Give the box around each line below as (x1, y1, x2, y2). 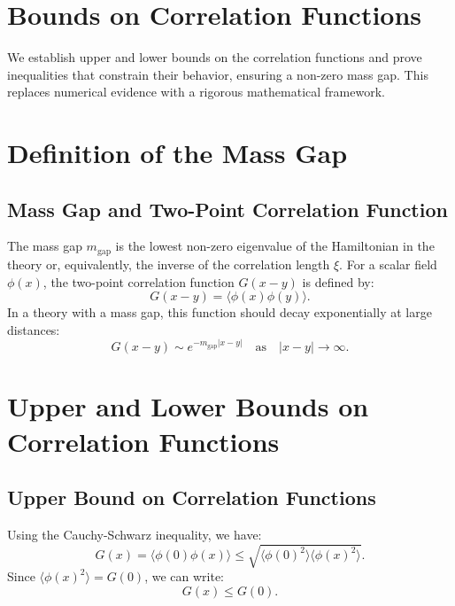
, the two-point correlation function (42, 272, 235, 291)
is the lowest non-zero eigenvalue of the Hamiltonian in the (115, 237, 435, 255)
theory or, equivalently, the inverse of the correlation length (7, 254, 330, 273)
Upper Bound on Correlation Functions (7, 484, 376, 511)
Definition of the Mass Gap (7, 135, 348, 171)
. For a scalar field (339, 254, 437, 273)
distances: (7, 320, 60, 338)
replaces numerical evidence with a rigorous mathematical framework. (7, 82, 385, 101)
